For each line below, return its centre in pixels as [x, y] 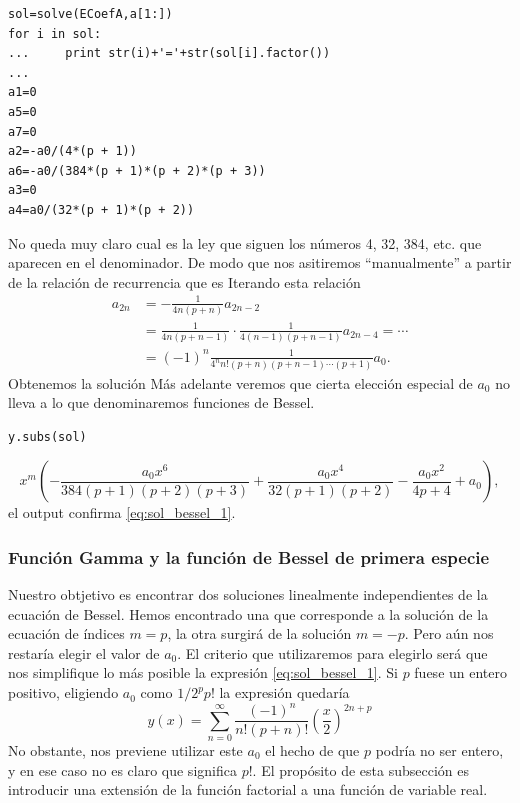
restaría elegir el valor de [84, 652]
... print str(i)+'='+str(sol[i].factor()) [169, 53]
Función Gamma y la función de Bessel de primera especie [249, 556]
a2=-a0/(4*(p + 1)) [72, 151]
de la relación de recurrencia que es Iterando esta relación [184, 281]
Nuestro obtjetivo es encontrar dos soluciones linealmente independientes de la [248, 594]
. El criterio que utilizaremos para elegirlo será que [332, 652]
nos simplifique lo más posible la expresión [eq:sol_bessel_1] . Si [203, 672]
